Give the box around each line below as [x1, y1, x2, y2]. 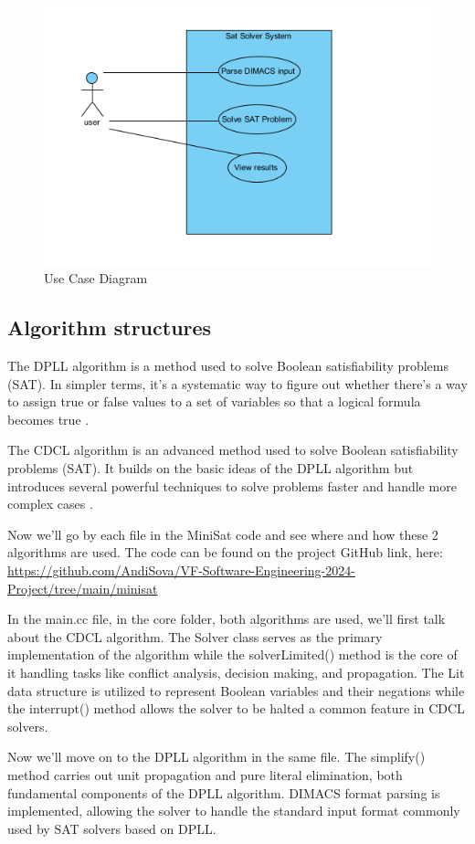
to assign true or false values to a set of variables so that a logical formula [7, 392, 421, 411]
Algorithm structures [7, 313, 212, 342]
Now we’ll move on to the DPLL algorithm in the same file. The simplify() [7, 747, 426, 766]
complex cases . [7, 494, 93, 513]
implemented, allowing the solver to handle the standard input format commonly [7, 801, 460, 820]
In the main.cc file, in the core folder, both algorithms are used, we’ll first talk [7, 609, 446, 628]
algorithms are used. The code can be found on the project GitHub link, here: [7, 543, 443, 562]
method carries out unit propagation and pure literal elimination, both [7, 765, 403, 784]
